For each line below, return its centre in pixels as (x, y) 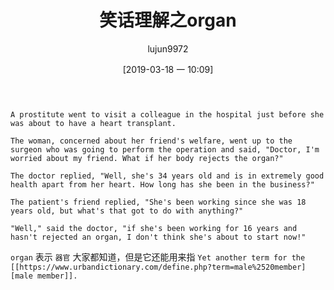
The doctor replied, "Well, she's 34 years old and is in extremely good (167, 176)
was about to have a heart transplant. (93, 123)
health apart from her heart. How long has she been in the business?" (162, 184)
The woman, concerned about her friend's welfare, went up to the (151, 141)
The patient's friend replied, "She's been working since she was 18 (158, 202)
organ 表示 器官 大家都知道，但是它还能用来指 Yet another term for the (158, 257)
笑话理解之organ (168, 20)
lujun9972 (168, 48)
